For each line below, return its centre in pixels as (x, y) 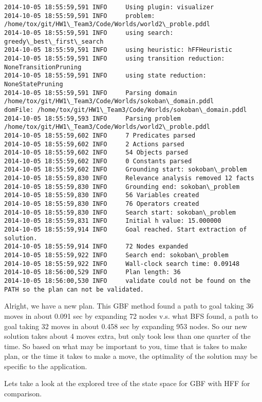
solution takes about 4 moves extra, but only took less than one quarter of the (127, 336)
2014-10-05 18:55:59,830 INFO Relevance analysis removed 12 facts (129, 178)
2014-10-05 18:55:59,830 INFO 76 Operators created (102, 204)
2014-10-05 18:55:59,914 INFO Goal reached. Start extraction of (126, 230)
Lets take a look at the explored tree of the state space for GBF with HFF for (127, 383)
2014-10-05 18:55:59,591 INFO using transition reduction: (115, 58)
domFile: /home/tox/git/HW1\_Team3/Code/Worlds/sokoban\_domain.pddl (126, 110)
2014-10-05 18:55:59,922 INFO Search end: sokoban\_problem (116, 255)
